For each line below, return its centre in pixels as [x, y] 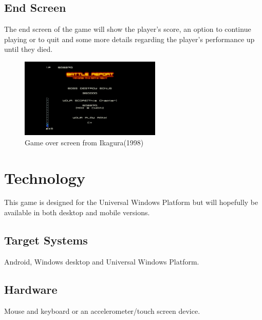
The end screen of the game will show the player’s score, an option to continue [128, 29]
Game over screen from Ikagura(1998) [84, 142]
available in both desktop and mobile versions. [77, 212]
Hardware [31, 289]
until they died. [29, 49]
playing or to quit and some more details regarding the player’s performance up [129, 39]
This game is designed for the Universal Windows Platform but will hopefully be [131, 202]
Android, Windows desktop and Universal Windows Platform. [102, 261]
